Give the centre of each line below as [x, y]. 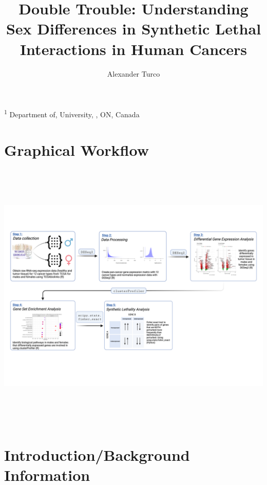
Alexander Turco [133, 73]
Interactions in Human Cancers [133, 49]
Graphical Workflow [77, 149]
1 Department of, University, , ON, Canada [72, 113]
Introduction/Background [97, 454]
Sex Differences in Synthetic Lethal [133, 29]
